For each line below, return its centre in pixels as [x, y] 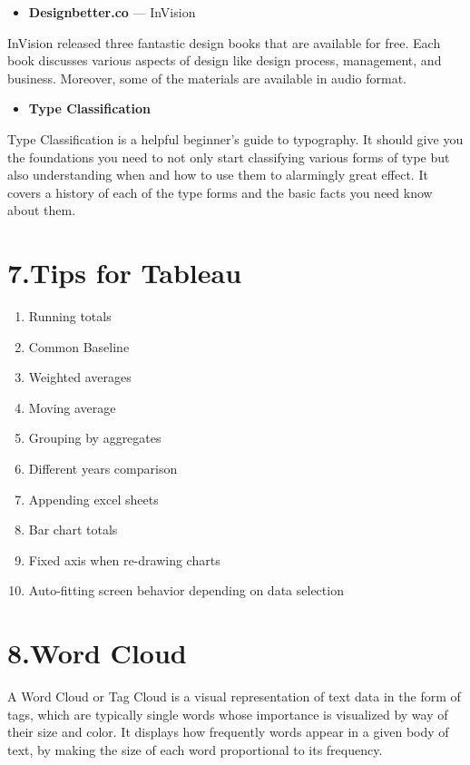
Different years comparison [103, 469]
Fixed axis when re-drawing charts [124, 559]
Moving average [72, 407]
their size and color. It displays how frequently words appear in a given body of [228, 732]
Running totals [70, 316]
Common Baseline [79, 346]
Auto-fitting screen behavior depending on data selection [186, 590]
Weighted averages [80, 377]
